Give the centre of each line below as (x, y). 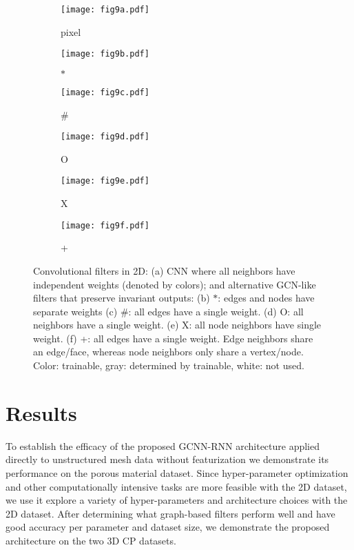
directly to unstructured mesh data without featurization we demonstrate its (167, 459)
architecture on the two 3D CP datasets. (91, 540)
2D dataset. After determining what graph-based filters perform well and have (170, 513)
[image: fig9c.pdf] (105, 92)
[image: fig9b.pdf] (105, 54)
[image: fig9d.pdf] (105, 137)
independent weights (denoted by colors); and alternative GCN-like (175, 284)
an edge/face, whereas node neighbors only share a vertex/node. (168, 352)
